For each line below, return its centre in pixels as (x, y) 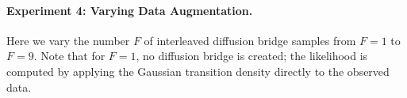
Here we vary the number (68, 40)
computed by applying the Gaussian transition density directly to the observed (198, 71)
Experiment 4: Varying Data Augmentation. (130, 10)
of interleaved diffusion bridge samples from (250, 40)
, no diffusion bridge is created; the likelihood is (252, 56)
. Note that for (69, 56)
